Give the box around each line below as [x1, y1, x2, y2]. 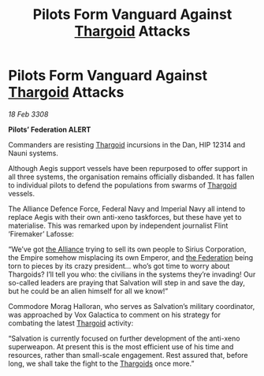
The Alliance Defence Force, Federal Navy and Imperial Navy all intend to [8, 203, 246, 214]
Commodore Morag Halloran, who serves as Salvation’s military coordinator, [8, 301, 255, 311]
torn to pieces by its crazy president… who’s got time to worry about [8, 261, 230, 270]
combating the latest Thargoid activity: [8, 318, 134, 328]
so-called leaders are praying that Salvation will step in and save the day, [8, 277, 246, 287]
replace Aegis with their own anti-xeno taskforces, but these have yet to [8, 212, 242, 222]
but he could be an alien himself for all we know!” [8, 286, 169, 296]
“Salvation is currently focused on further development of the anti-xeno [8, 333, 240, 343]
